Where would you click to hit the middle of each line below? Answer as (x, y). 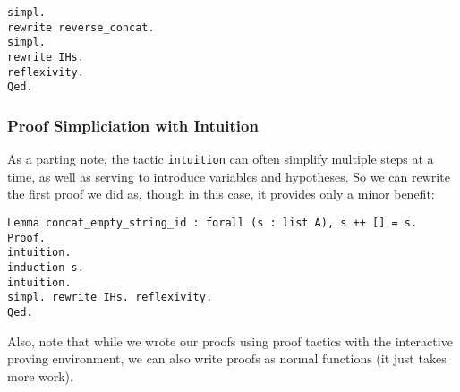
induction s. (46, 267)
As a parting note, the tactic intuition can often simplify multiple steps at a (221, 159)
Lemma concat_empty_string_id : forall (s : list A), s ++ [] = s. (213, 223)
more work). (40, 375)
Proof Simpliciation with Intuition (133, 125)
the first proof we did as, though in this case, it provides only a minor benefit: (221, 194)
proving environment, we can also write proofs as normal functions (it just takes (227, 358)
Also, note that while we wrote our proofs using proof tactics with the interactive (230, 341)
